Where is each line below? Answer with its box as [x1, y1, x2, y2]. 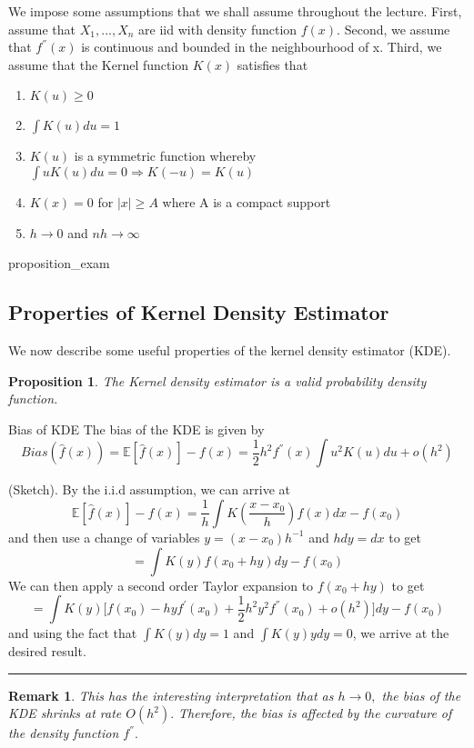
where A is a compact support [162, 192, 331, 211]
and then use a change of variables [8, 527, 200, 546]
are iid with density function [138, 19, 298, 38]
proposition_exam [8, 254, 110, 273]
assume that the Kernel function [8, 55, 189, 74]
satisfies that [237, 55, 308, 74]
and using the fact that [8, 623, 137, 643]
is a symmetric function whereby [74, 146, 257, 165]
